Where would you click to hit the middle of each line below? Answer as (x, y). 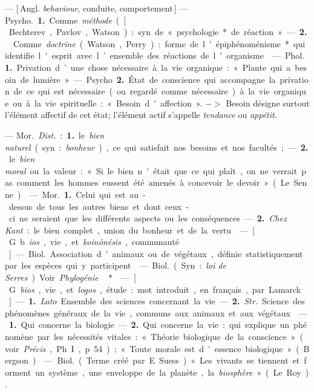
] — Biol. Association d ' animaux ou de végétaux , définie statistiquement (156, 253)
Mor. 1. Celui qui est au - (94, 194)
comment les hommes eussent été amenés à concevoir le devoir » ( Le (153, 182)
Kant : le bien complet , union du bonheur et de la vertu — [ (130, 230)
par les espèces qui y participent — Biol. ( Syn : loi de (116, 265)
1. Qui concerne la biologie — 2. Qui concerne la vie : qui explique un (149, 325)
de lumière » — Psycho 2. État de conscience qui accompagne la (148, 79)
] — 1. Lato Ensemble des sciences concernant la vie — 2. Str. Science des (157, 301)
